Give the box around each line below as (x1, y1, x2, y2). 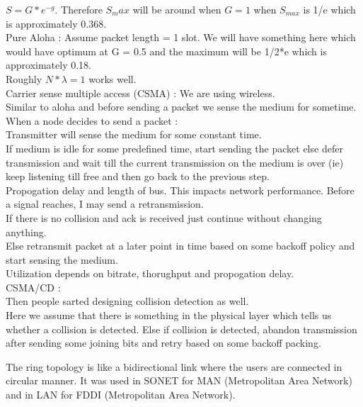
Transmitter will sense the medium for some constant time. (6, 127, 262, 142)
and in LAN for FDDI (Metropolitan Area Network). (6, 387, 236, 402)
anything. (6, 224, 47, 239)
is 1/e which (303, 2, 356, 16)
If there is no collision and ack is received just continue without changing (6, 210, 322, 225)
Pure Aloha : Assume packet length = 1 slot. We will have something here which (6, 30, 356, 45)
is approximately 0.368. (6, 16, 107, 30)
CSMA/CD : (6, 279, 61, 294)
